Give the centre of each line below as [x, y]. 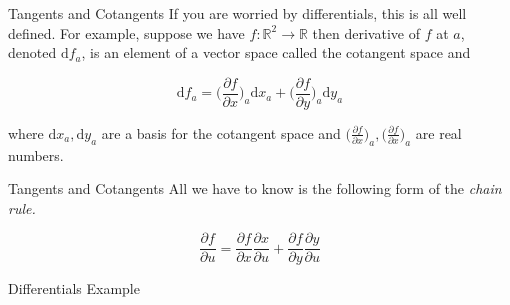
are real [438, 132]
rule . [22, 207]
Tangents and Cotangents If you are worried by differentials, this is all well [237, 13]
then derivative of [366, 32]
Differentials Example [74, 288]
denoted [32, 52]
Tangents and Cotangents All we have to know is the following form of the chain [255, 188]
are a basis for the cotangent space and [221, 132]
